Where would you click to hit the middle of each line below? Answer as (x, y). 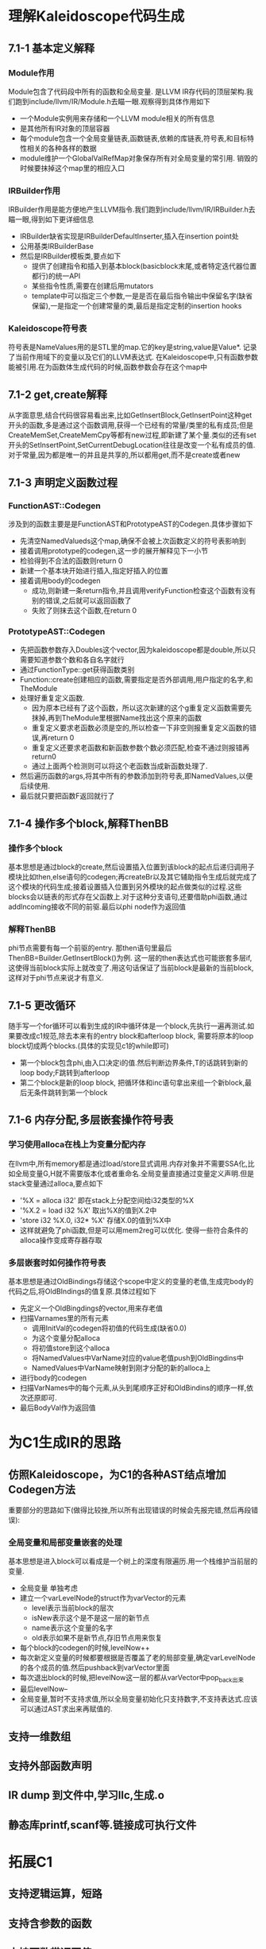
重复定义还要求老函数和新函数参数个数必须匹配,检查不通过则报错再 (141, 747)
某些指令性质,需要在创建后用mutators (93, 286)
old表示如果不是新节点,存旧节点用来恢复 (97, 1638)
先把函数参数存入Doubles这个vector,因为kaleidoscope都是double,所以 (134, 650)
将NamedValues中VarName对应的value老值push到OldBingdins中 (137, 1358)
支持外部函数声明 (50, 1766)
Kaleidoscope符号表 (48, 328)
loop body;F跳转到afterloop (64, 1073)
